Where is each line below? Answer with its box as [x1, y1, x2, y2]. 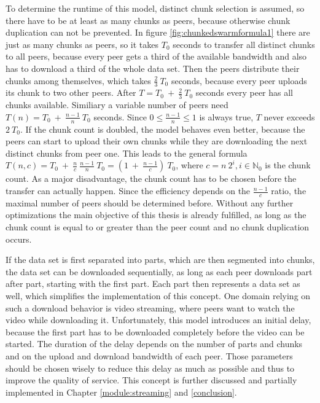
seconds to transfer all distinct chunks [173, 37, 315, 50]
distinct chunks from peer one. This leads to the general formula [6, 146, 248, 159]
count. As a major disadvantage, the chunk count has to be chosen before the [6, 172, 297, 185]
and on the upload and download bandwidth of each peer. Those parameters [6, 349, 293, 362]
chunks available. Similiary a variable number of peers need [6, 98, 228, 111]
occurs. [6, 232, 32, 245]
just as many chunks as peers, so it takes [6, 37, 159, 50]
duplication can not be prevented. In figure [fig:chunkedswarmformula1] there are [6, 26, 310, 39]
